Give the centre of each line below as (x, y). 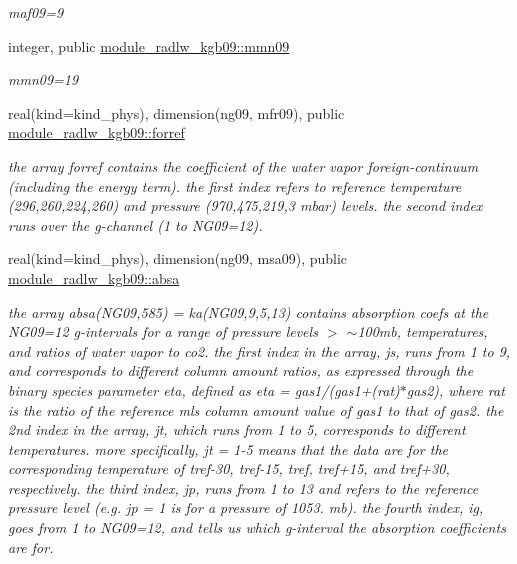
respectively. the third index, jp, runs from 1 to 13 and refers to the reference (243, 487)
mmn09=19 (43, 79)
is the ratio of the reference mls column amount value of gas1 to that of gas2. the (256, 409)
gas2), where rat (455, 389)
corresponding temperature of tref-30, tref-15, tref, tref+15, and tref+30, (229, 468)
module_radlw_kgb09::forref (96, 132)
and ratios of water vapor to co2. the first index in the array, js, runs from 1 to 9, (259, 350)
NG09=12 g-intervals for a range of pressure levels (163, 331)
